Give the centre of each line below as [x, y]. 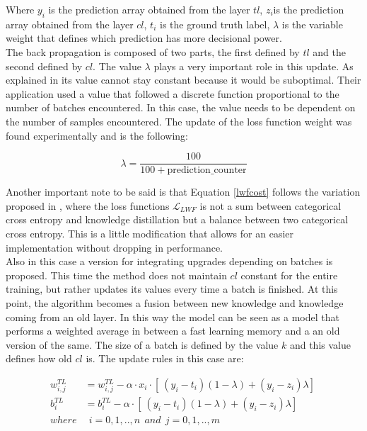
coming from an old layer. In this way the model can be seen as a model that [173, 317]
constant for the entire [289, 275]
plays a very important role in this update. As [254, 66]
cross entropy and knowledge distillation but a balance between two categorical [177, 219]
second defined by [44, 66]
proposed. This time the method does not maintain [116, 275]
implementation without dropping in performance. [115, 247]
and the [330, 51]
